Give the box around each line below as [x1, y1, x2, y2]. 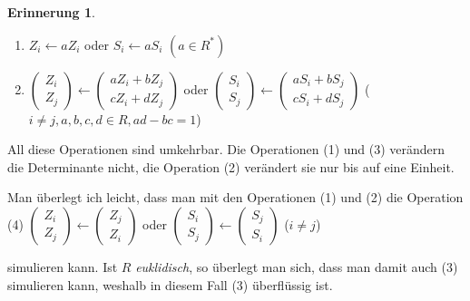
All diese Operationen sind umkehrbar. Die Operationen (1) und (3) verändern [7, 140, 446, 159]
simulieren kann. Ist [7, 257, 118, 276]
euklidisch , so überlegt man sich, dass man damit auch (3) [135, 257, 458, 276]
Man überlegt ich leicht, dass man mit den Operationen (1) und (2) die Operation [7, 188, 464, 207]
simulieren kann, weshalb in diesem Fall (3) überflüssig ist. [7, 275, 333, 294]
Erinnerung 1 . [7, 3, 95, 21]
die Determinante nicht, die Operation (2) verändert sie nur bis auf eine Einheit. [7, 157, 455, 176]
